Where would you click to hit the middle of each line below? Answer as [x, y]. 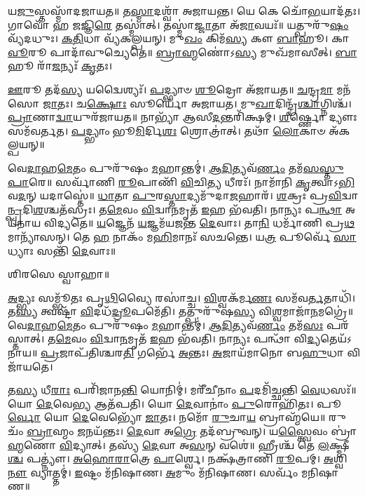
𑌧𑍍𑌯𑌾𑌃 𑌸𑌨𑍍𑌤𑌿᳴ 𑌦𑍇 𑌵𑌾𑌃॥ [62, 250]
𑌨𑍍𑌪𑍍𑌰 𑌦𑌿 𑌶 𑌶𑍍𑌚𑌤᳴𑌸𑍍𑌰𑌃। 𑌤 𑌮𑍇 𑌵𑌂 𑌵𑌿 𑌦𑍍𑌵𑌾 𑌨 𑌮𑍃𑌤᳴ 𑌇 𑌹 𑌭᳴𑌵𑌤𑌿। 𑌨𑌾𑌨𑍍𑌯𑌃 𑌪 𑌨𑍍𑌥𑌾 [175, 209]
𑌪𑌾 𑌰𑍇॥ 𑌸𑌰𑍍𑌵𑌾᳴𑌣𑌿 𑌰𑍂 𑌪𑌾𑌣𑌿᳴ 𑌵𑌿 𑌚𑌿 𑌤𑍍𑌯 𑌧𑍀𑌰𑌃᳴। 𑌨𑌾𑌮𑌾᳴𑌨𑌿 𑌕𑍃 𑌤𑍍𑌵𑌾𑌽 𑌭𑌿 [181, 181]
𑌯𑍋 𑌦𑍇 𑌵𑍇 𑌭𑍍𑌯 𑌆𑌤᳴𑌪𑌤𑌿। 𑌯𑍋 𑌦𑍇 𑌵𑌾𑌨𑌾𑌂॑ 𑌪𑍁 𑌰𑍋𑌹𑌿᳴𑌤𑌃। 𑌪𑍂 [174, 403]
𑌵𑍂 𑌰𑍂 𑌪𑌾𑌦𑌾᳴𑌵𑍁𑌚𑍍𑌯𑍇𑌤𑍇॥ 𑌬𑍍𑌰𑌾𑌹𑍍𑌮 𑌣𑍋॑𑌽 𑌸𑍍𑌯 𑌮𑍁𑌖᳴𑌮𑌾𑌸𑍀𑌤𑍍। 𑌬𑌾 [182, 52]
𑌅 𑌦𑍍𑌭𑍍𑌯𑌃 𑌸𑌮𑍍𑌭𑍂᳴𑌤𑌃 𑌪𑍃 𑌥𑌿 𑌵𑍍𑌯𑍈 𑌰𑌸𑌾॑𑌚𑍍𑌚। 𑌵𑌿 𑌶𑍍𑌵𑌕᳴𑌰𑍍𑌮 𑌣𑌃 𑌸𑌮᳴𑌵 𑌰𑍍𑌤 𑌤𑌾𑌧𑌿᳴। [182, 297]
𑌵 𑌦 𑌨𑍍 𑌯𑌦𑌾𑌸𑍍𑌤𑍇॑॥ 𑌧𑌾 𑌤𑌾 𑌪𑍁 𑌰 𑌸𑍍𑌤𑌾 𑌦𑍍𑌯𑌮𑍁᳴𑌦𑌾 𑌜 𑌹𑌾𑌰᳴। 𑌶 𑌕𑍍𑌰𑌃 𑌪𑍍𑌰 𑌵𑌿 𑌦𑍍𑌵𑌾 [183, 195]
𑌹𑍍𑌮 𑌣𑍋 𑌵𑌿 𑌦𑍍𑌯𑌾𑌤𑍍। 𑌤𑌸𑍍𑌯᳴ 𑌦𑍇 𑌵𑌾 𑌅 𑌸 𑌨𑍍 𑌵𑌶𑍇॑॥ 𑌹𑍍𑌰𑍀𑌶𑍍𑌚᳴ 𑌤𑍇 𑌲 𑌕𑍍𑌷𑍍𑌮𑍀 [179, 444]
